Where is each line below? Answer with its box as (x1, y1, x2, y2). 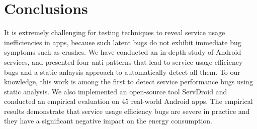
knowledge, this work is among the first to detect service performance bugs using (4, 76, 253, 87)
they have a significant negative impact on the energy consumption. (4, 115, 212, 126)
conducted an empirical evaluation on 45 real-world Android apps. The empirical (4, 96, 253, 106)
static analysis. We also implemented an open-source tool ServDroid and (4, 86, 227, 96)
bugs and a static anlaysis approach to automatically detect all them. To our (4, 66, 240, 77)
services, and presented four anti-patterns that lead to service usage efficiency (4, 56, 243, 67)
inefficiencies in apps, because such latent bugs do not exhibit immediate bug (4, 37, 241, 47)
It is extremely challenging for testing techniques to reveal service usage (4, 27, 225, 38)
